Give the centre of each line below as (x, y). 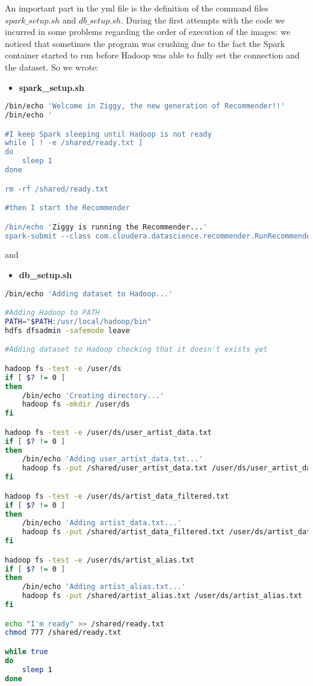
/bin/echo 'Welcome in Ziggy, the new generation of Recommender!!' (145, 106)
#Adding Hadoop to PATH (52, 313)
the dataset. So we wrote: (52, 67)
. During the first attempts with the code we (203, 20)
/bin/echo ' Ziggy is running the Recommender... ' (106, 227)
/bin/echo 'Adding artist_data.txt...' (102, 523)
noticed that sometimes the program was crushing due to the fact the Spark (145, 43)
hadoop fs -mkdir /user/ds (76, 404)
